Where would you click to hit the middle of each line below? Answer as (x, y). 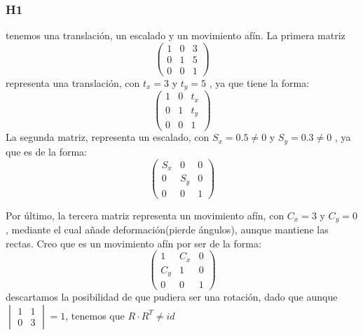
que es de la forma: (46, 151)
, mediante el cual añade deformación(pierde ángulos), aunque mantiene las (167, 230)
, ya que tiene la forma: (259, 82)
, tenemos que (95, 315)
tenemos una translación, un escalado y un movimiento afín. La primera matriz (176, 35)
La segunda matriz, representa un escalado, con (108, 137)
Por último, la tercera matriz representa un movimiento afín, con (145, 215)
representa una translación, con (73, 82)
